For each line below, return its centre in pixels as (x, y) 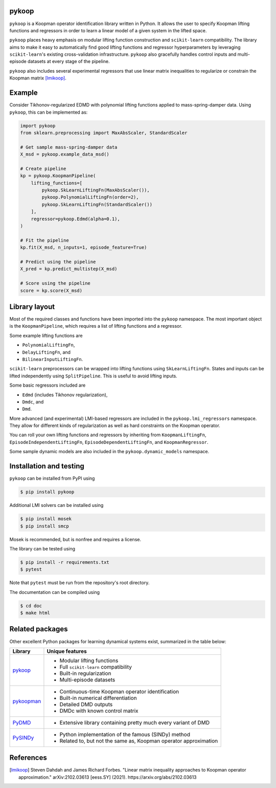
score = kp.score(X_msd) (51, 290)
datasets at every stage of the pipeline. (68, 61)
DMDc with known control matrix (99, 711)
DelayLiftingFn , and (47, 352)
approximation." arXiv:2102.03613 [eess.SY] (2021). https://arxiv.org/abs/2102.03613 (108, 777)
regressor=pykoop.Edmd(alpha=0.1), (75, 219)
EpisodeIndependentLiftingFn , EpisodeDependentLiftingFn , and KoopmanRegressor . (109, 442)
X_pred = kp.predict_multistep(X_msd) (69, 269)
